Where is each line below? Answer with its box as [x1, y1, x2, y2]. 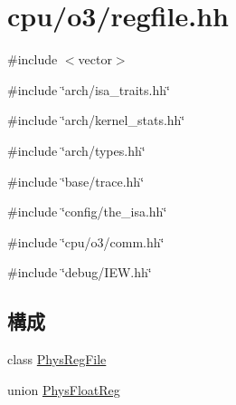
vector [78, 50, 112, 69]
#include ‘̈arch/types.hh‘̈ [7, 140, 146, 159]
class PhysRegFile [7, 350, 107, 369]
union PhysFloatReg [7, 380, 120, 399]
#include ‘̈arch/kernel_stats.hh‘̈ [7, 111, 185, 130]
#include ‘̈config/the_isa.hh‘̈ [7, 202, 167, 221]
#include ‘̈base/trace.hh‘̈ [7, 171, 145, 190]
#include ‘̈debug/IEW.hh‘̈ [7, 263, 152, 282]
